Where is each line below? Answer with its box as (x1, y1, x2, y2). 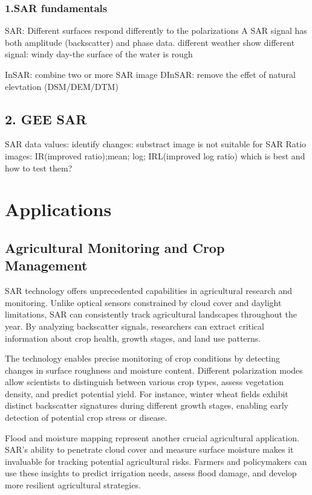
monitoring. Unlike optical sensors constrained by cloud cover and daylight (5, 296, 282, 308)
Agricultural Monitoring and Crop (5, 238, 225, 257)
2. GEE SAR (5, 109, 87, 128)
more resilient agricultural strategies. (5, 479, 141, 491)
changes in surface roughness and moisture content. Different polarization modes (5, 363, 303, 376)
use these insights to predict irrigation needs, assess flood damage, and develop (5, 467, 297, 479)
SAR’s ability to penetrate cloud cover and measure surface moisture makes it (5, 443, 294, 456)
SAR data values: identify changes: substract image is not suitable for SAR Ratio (5, 138, 307, 150)
